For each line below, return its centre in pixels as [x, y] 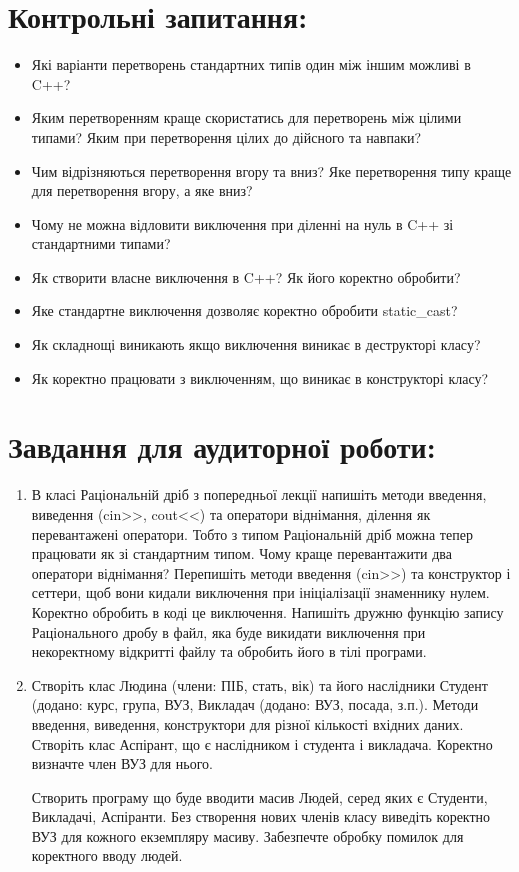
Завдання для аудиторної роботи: [222, 446]
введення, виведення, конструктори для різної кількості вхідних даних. [247, 723]
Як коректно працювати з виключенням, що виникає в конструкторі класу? [260, 377]
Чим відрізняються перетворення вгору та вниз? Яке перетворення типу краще [271, 170]
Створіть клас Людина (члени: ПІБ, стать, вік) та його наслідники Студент [259, 684]
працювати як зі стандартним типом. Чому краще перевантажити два [242, 553]
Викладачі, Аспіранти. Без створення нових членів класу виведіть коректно [261, 816]
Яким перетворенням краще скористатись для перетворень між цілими [246, 117]
